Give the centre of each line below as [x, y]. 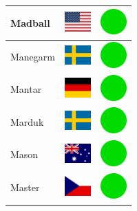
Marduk [27, 121]
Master [25, 187]
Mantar [26, 89]
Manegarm [33, 56]
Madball [30, 22]
